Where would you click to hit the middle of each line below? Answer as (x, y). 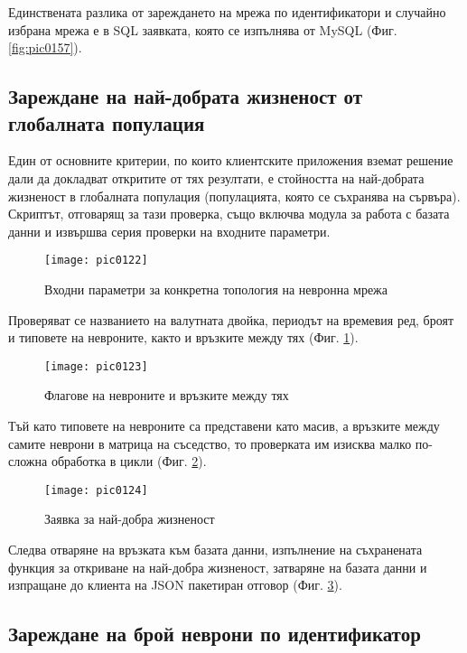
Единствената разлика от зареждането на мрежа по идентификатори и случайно (227, 12)
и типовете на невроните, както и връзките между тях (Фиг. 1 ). (183, 337)
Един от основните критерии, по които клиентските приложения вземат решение (231, 160)
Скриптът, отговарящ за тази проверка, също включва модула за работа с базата (229, 214)
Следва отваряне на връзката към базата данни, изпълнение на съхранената (215, 550)
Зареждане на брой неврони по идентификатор (215, 634)
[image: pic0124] (96, 490)
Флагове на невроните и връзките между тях (167, 395)
